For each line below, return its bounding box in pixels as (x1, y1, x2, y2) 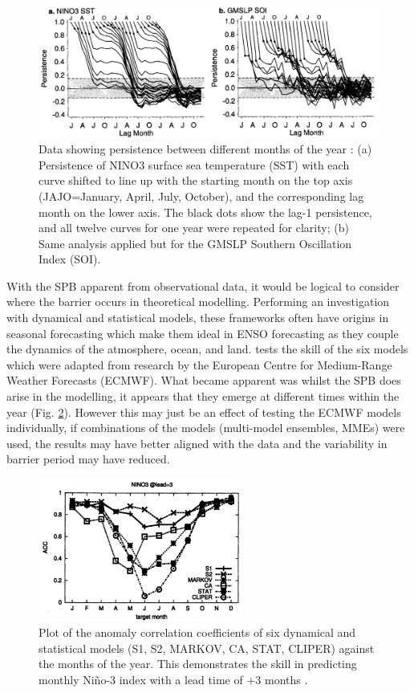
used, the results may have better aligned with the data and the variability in (6, 434, 388, 451)
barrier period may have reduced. (6, 450, 170, 467)
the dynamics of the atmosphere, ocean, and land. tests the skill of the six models (6, 340, 408, 357)
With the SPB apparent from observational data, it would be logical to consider (6, 277, 400, 294)
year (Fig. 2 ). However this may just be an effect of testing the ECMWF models (6, 403, 401, 420)
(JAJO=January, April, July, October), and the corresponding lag (39, 187, 364, 204)
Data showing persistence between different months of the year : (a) (39, 141, 372, 157)
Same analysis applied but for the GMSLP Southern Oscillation (39, 234, 352, 251)
